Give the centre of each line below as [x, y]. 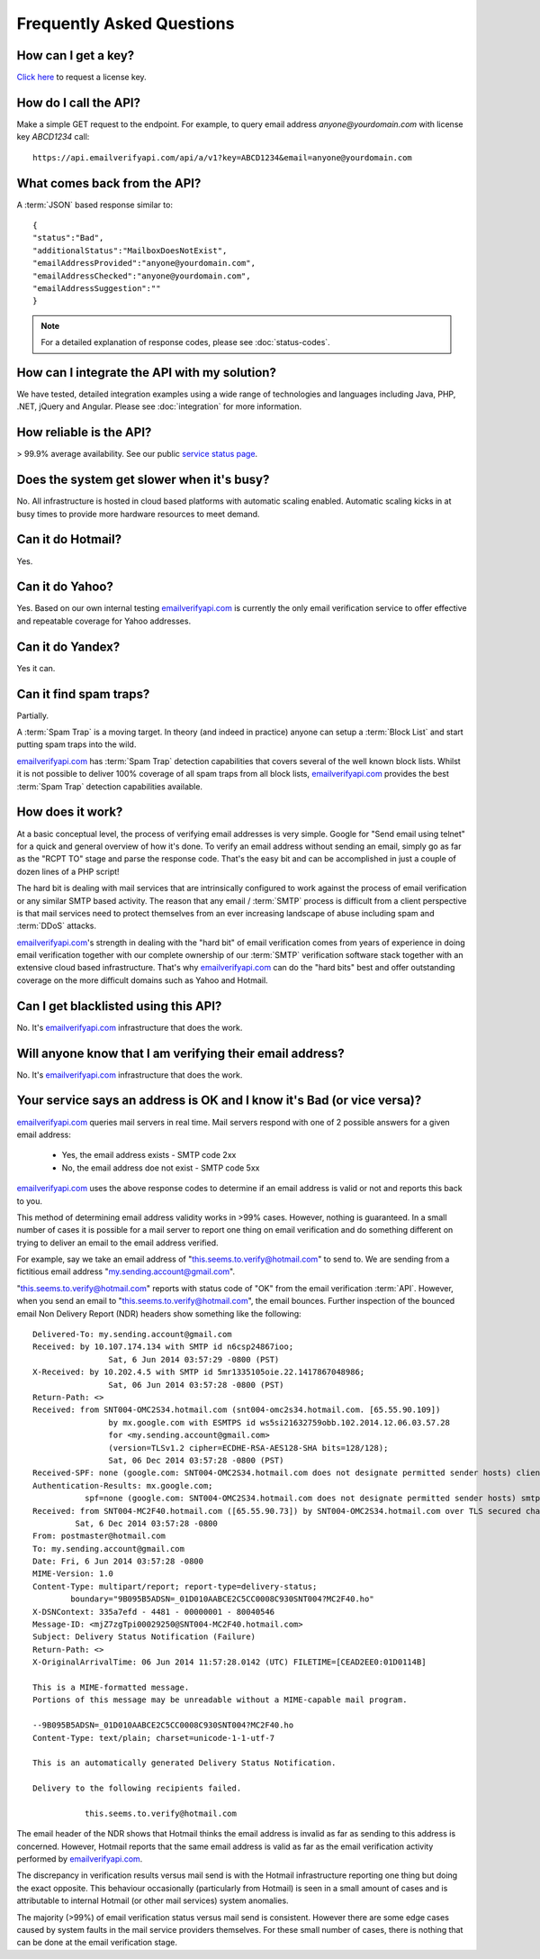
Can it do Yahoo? [65, 587]
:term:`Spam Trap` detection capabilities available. [109, 786]
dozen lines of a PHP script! [68, 871]
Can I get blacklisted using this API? [119, 1006]
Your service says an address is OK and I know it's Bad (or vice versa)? [219, 1101]
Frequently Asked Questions [126, 23]
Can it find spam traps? [83, 694]
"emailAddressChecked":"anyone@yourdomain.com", [142, 276]
